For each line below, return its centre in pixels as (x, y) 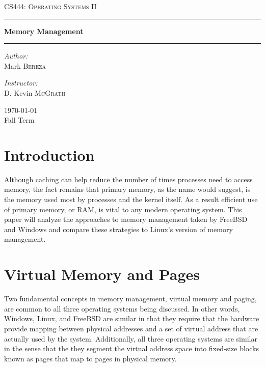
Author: (16, 56)
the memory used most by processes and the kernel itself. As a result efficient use (131, 199)
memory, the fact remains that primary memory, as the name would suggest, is (127, 189)
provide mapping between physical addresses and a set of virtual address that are (131, 328)
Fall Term (19, 120)
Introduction (49, 154)
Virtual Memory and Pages (102, 274)
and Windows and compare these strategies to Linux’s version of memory (118, 229)
